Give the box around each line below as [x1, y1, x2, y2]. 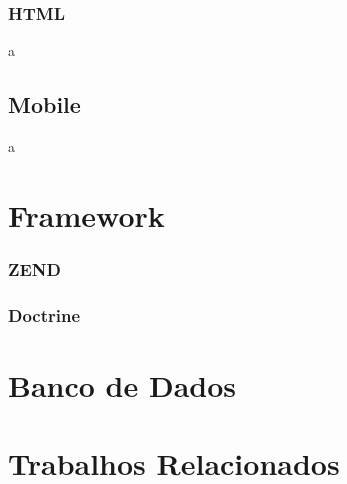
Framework [8, 194, 165, 235]
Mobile [8, 89, 81, 120]
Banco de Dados [8, 364, 237, 405]
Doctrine [8, 302, 81, 327]
